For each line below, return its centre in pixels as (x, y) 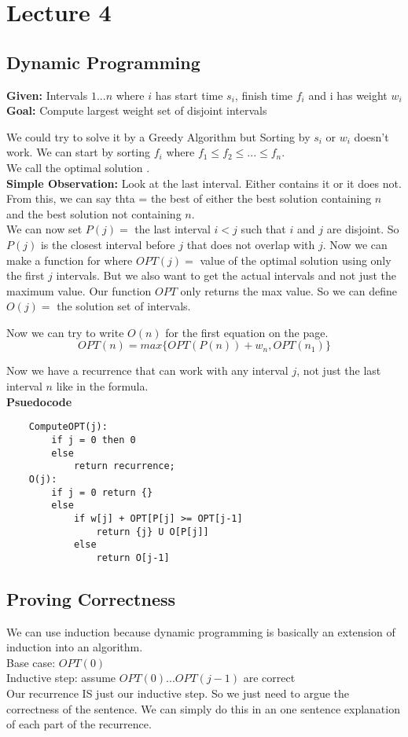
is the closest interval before (108, 244)
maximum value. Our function (79, 290)
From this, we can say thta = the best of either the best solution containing (189, 198)
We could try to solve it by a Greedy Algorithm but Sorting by (158, 136)
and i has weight (348, 95)
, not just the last (339, 370)
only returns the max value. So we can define (289, 290)
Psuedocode (39, 401)
